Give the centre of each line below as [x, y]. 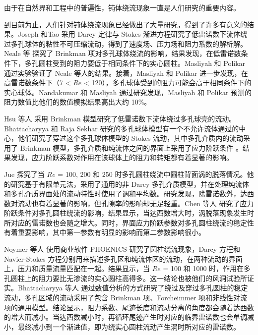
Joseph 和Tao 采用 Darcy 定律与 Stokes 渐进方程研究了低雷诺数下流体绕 [132, 34]
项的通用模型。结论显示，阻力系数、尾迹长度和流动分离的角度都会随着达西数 [129, 307]
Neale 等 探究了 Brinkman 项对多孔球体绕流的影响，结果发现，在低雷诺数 [123, 53]
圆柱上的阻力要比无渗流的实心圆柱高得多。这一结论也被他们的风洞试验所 [129, 278]
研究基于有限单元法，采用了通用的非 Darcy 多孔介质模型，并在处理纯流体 [130, 184]
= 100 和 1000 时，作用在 [203, 268]
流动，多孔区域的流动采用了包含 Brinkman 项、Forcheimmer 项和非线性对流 [126, 298]
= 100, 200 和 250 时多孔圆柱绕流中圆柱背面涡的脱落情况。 [152, 174]
